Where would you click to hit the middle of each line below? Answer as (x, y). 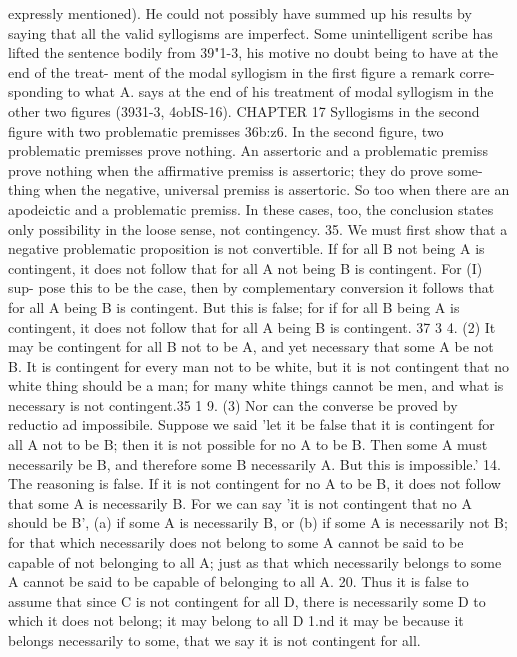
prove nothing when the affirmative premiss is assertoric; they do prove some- (245, 169)
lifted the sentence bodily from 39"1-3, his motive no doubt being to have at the (253, 52)
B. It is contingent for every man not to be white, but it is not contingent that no (258, 365)
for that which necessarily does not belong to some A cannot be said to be (236, 542)
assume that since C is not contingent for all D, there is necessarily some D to (247, 600)
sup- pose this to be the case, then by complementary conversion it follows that (251, 287)
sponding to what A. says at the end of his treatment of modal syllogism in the (251, 91)
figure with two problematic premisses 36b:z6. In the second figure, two (226, 130)
